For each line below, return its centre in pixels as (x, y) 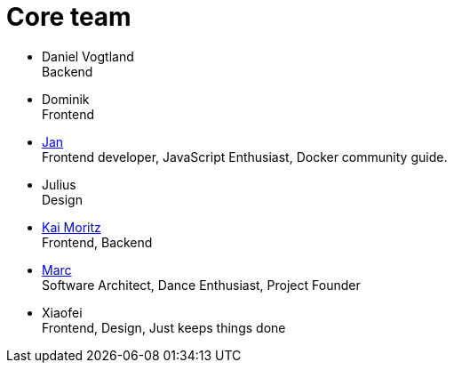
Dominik (66, 99)
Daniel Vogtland (88, 56)
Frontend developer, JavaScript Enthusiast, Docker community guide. (245, 157)
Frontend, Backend (97, 242)
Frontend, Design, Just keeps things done (164, 327)
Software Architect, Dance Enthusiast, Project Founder (201, 285)
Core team (69, 17)
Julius (59, 184)
